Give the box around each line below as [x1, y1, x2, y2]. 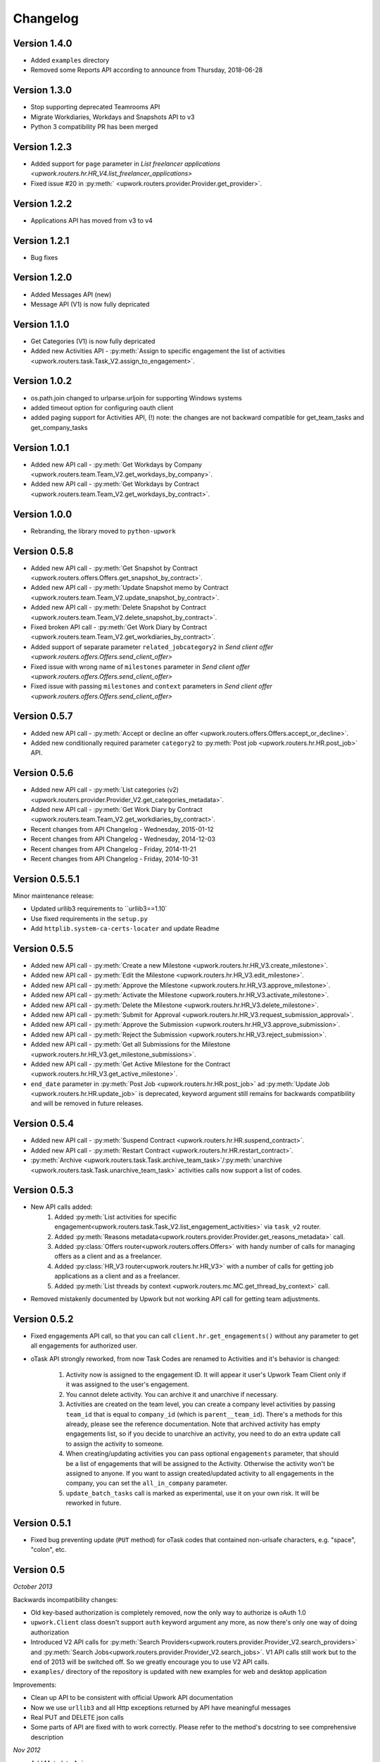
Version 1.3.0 [13, 85, 72, 97]
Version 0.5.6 [13, 767, 74, 779]
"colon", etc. [30, 1546, 67, 1554]
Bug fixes [30, 253, 58, 261]
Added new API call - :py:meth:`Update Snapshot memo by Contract [30, 584, 229, 592]
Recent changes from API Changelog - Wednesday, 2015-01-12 [30, 825, 214, 833]
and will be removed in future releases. [30, 1099, 144, 1108]
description [30, 1732, 64, 1741]
